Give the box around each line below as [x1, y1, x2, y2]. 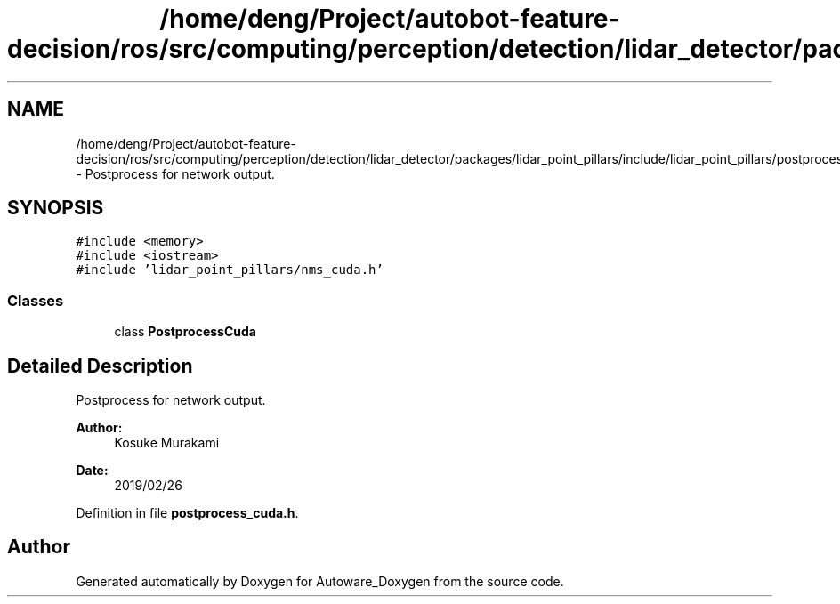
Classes [7, 291, 64, 310]
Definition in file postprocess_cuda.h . [76, 505, 299, 521]
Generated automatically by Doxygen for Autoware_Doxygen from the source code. [76, 573, 564, 589]
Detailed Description [7, 354, 193, 377]
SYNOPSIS [7, 197, 104, 220]
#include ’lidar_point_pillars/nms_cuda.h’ [76, 262, 384, 278]
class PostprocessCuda [114, 324, 256, 340]
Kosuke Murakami [114, 435, 220, 451]
